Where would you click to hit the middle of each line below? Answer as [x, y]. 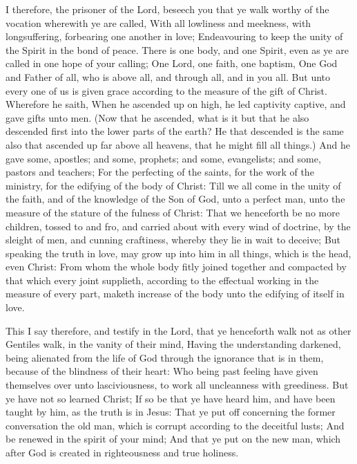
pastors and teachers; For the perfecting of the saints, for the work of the [160, 172]
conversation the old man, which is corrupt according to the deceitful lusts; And [175, 425]
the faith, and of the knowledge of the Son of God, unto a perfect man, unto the [175, 199]
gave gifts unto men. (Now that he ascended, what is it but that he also [157, 117]
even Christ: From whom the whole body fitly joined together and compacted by [176, 267]
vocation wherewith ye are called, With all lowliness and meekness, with [158, 22]
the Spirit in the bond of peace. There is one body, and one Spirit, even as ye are [177, 49]
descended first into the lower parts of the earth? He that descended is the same [175, 131]
